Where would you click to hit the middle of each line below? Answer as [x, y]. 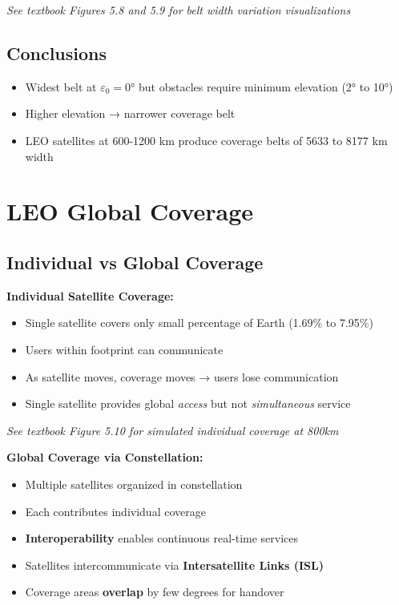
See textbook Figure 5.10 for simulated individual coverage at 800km [173, 430]
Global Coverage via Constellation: [105, 457]
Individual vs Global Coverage [135, 262]
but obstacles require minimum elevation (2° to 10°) [266, 86]
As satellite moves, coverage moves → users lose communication [182, 376]
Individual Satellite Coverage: [90, 295]
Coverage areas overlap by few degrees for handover [155, 592]
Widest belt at [61, 86]
